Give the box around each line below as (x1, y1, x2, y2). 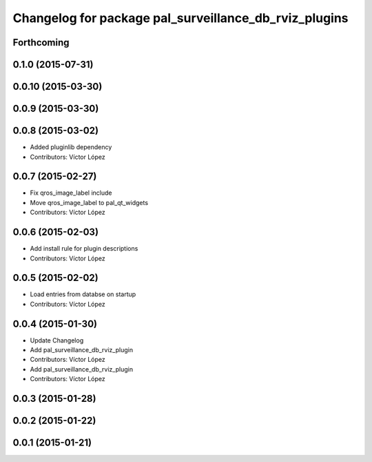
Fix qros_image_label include (30, 189, 112, 197)
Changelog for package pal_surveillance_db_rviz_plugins (12, 10, 349, 26)
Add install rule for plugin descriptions (30, 244, 138, 253)
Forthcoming (12, 37, 70, 48)
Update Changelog (30, 336, 84, 345)
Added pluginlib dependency (30, 143, 112, 151)
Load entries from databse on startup (30, 290, 136, 298)
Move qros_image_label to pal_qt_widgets (30, 198, 148, 206)
